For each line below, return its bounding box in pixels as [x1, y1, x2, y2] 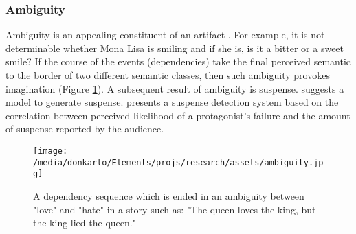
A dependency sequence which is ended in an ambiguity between [33, 188, 304, 202]
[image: [33, 145, 68, 156]
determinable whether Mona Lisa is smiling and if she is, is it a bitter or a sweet [5, 40, 344, 55]
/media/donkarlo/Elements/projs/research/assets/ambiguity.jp [33, 157, 324, 167]
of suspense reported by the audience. [5, 121, 164, 136]
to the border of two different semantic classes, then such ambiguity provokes [5, 68, 330, 82]
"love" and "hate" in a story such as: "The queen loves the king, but [33, 202, 316, 216]
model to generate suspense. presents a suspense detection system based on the [5, 95, 339, 109]
